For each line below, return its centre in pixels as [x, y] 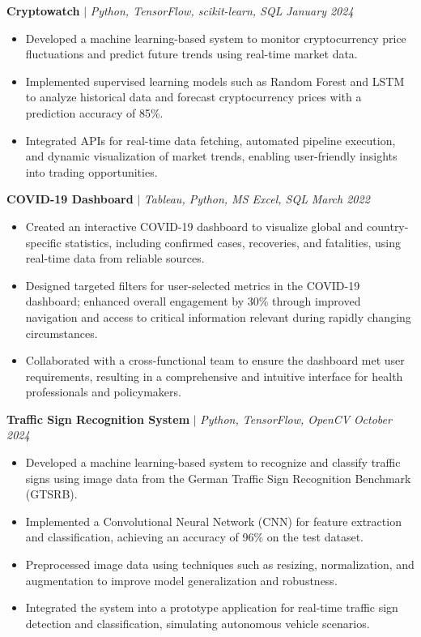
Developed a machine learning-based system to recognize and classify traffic [213, 462]
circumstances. [62, 333]
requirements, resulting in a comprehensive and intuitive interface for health [214, 376]
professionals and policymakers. [103, 392]
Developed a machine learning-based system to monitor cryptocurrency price [216, 38]
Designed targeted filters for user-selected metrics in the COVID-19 [193, 285]
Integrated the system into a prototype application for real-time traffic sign [212, 607]
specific [43, 242]
